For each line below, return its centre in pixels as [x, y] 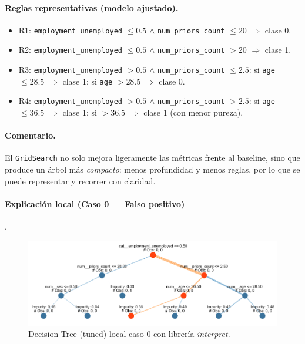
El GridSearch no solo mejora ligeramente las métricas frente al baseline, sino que [152, 158]
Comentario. [30, 135]
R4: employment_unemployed [70, 101]
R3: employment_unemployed [70, 70]
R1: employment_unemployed [70, 30]
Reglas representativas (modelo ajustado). [92, 7]
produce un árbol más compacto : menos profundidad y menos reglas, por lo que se [152, 169]
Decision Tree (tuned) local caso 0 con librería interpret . [129, 334]
